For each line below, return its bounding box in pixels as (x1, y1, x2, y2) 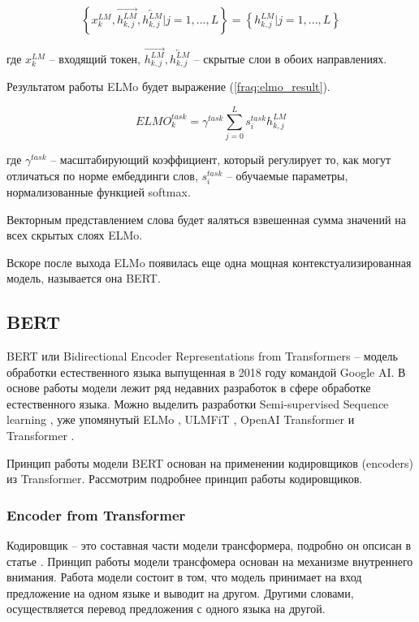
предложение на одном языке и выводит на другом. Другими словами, (6, 584, 354, 601)
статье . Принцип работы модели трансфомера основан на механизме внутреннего (6, 552, 413, 569)
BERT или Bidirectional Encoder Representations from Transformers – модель (6, 348, 398, 365)
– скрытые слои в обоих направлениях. (193, 50, 387, 67)
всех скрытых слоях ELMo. (6, 227, 143, 244)
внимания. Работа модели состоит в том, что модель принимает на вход (6, 568, 362, 585)
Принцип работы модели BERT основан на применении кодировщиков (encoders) (6, 454, 414, 471)
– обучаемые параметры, (226, 166, 348, 184)
